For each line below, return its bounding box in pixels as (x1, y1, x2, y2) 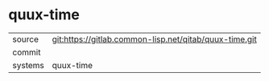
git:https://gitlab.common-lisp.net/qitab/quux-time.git (52, 34, 258, 45)
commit (12, 47, 41, 58)
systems (12, 59, 44, 71)
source (12, 34, 39, 45)
